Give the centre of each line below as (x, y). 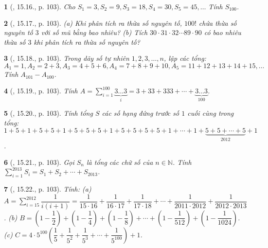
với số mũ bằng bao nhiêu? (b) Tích (94, 32)
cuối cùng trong (211, 113)
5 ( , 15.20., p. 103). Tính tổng (48, 113)
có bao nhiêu (223, 32)
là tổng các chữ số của (120, 162)
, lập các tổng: (185, 58)
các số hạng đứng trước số (141, 113)
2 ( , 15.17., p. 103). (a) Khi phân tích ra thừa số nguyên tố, (93, 23)
